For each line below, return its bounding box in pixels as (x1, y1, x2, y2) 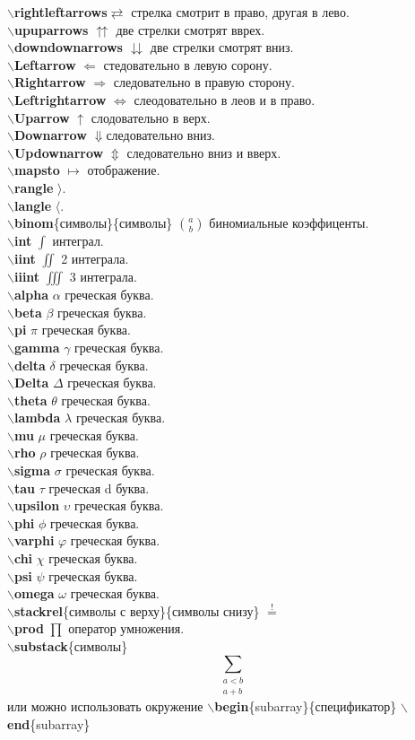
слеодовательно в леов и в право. (134, 90, 316, 109)
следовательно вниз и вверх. (126, 143, 281, 161)
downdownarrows (13, 38, 123, 57)
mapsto (13, 161, 60, 179)
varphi (13, 531, 55, 550)
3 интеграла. (69, 267, 137, 286)
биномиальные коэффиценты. (209, 213, 369, 232)
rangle (13, 178, 54, 196)
